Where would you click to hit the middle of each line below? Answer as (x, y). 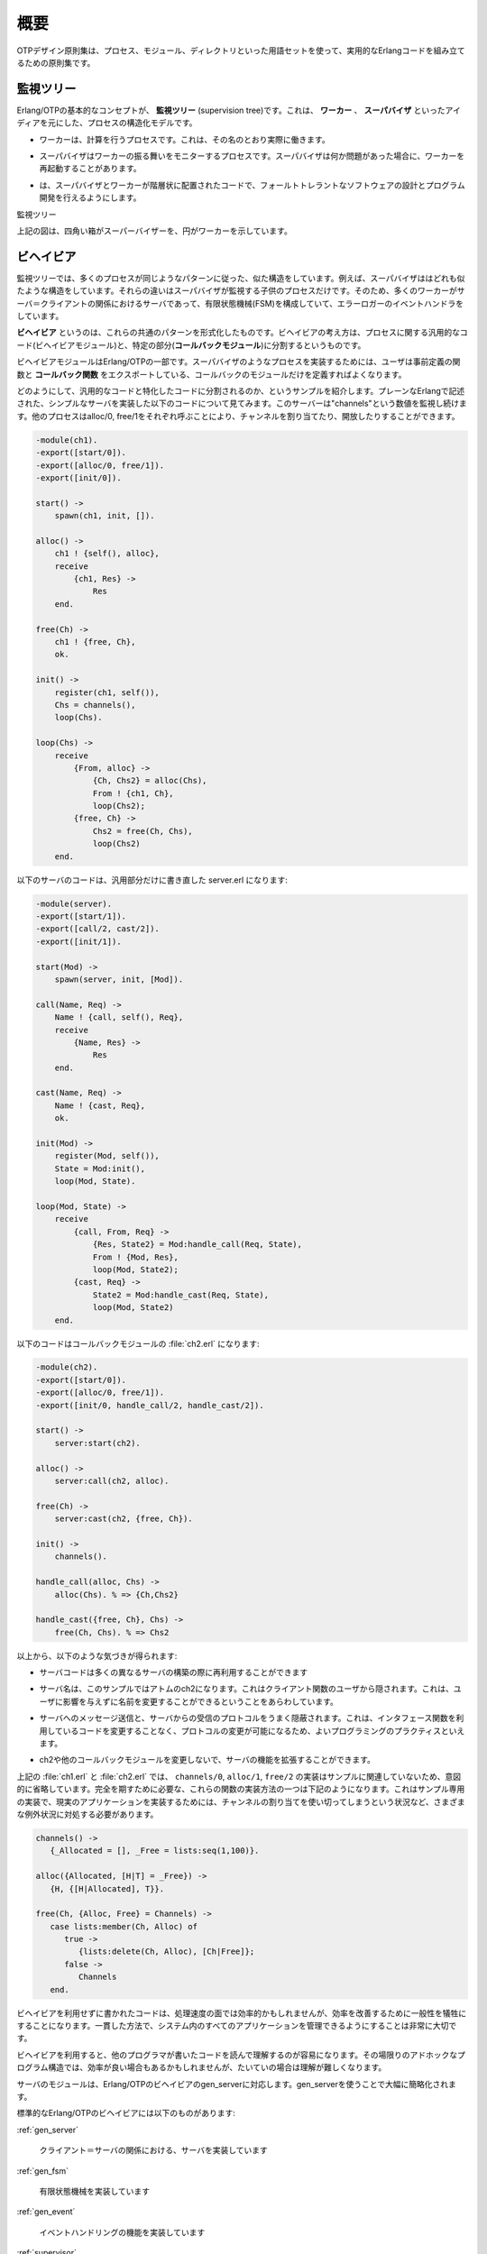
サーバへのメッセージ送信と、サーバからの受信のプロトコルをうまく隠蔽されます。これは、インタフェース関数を (248, 1718)
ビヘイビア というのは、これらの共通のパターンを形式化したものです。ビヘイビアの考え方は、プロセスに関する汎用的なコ (242, 333)
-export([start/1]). (81, 916)
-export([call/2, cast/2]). (97, 929)
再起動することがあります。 (90, 169)
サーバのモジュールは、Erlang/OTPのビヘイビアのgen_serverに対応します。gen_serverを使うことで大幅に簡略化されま (237, 2084)
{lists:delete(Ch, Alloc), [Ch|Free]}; (166, 1952)
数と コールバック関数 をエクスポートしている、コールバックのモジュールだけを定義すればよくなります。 (211, 374)
